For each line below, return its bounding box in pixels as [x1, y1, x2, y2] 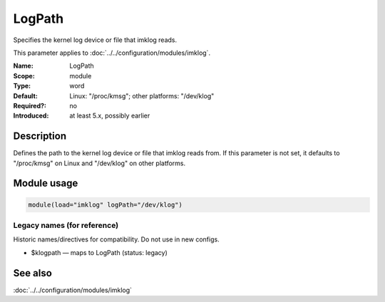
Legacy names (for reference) [13, 220, 119, 230]
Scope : [13, 71, 35, 80]
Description [13, 130, 67, 142]
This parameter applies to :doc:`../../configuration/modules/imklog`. [13, 48, 210, 57]
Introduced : [13, 111, 49, 120]
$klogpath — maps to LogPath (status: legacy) [31, 248, 168, 256]
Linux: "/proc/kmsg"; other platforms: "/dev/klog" [69, 91, 215, 100]
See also [13, 267, 53, 279]
